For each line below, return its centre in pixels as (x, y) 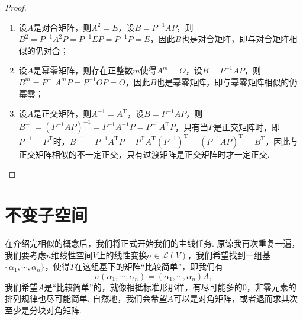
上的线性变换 (122, 255)
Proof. (16, 7)
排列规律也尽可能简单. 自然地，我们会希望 (86, 298)
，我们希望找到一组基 (229, 255)
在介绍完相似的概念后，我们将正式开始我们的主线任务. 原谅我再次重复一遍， (152, 243)
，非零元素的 (271, 287)
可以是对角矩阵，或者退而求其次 (236, 298)
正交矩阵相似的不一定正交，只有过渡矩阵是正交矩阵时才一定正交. (144, 154)
